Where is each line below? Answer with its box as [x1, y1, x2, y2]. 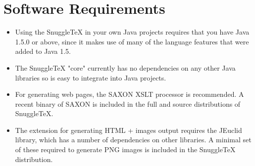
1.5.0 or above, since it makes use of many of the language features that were [15, 36, 249, 46]
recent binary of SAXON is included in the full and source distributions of [15, 98, 241, 109]
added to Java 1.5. [15, 46, 71, 56]
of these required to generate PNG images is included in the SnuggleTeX [15, 144, 236, 155]
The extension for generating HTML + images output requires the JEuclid [15, 124, 242, 135]
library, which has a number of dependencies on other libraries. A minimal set [15, 134, 252, 145]
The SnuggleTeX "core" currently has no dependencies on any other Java [15, 62, 236, 73]
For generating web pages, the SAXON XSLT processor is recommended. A [15, 89, 244, 99]
